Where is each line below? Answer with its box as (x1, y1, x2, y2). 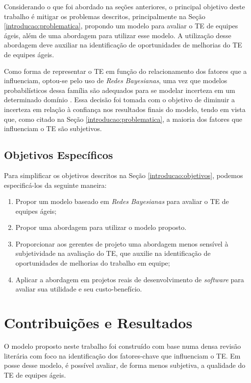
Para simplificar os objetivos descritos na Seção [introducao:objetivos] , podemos (4, 170, 243, 180)
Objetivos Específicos (4, 147, 113, 162)
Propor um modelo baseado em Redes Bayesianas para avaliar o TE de (15, 196, 229, 206)
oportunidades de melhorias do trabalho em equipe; (15, 258, 170, 268)
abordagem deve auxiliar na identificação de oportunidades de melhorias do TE (4, 40, 242, 50)
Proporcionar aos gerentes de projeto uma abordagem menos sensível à (15, 238, 228, 248)
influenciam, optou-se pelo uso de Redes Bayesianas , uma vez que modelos (4, 75, 227, 86)
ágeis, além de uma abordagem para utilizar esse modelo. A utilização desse (4, 30, 231, 40)
